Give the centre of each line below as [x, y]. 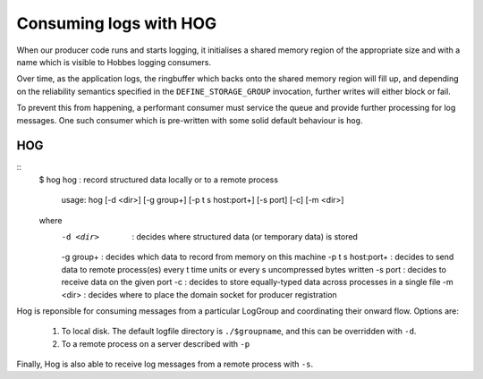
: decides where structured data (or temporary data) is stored [245, 236]
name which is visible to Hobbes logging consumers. [114, 62]
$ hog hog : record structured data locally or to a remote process [159, 180]
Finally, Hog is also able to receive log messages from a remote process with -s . [165, 364]
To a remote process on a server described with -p [156, 343]
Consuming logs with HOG [117, 23]
